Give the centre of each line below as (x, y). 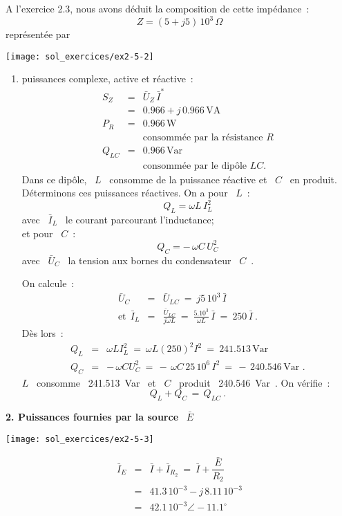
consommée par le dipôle (194, 166)
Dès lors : (42, 333)
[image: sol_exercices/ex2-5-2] (80, 56)
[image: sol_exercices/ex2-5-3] (80, 439)
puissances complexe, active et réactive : (107, 79)
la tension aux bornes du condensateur (150, 260)
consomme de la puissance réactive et (188, 179)
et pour (37, 233)
